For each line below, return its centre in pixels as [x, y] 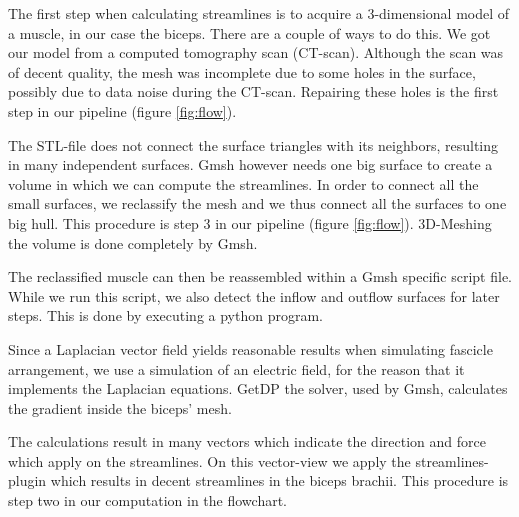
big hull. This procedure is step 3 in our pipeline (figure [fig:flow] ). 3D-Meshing [250, 222]
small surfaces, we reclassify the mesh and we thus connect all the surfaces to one [257, 203]
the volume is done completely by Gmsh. [133, 242]
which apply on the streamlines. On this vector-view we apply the [209, 460]
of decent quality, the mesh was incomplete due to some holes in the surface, [242, 71]
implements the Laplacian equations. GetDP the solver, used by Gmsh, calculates [258, 388]
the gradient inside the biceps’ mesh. [120, 407]
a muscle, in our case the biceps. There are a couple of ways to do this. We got [249, 32]
